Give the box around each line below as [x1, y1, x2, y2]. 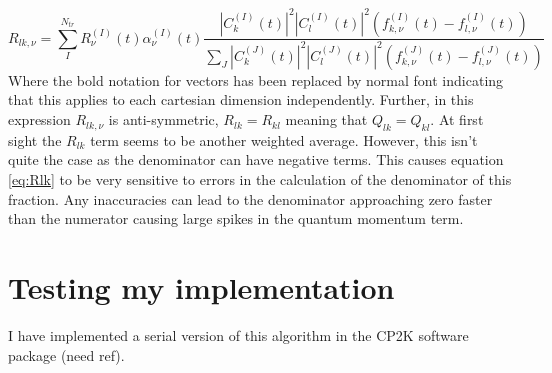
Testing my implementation [8, 267, 395, 308]
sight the [8, 129, 62, 150]
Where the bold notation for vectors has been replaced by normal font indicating [8, 69, 504, 90]
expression [8, 109, 71, 130]
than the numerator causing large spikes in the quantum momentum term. [8, 208, 464, 229]
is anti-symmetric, [108, 109, 219, 130]
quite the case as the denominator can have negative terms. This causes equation [8, 149, 504, 170]
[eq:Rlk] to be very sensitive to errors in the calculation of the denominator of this [8, 169, 512, 190]
